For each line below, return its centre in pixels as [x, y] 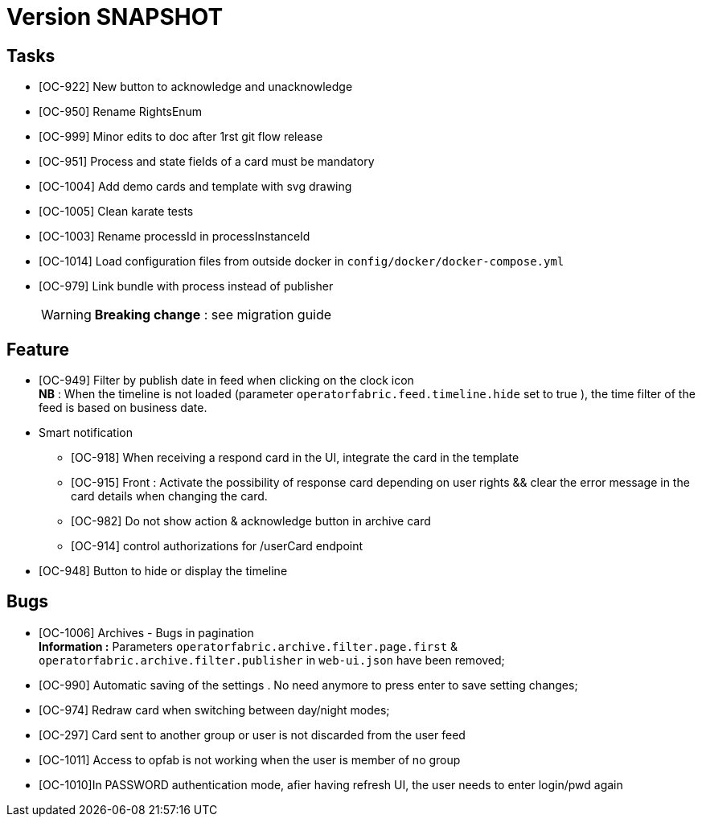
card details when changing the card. [169, 496]
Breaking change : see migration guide [213, 315]
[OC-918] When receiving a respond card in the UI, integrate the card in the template [295, 458]
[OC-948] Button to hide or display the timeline [163, 571]
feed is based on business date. [123, 408]
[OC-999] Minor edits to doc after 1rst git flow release [181, 137]
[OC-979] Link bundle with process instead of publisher [186, 286]
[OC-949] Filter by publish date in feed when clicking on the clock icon [226, 381]
